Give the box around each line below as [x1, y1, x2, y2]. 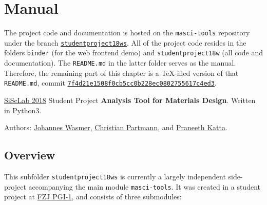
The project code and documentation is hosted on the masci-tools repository [4, 27, 250, 38]
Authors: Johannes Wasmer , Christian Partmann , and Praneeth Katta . [4, 122, 227, 133]
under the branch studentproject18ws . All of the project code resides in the [4, 37, 246, 48]
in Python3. [4, 105, 42, 115]
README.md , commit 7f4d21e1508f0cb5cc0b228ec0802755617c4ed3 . [4, 77, 217, 88]
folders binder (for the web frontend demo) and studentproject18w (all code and [4, 47, 263, 58]
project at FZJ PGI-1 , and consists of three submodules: [4, 191, 182, 202]
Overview [4, 147, 55, 163]
